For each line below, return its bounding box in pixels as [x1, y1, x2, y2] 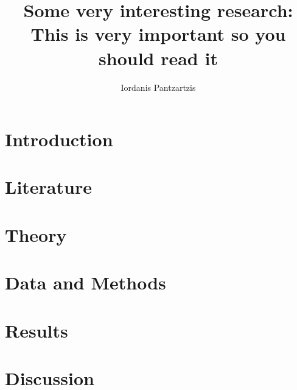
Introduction [5, 127, 113, 152]
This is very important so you [30, 21, 286, 46]
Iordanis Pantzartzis [121, 80, 196, 93]
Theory [5, 222, 67, 247]
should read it [99, 45, 218, 70]
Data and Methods [5, 270, 166, 295]
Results [5, 317, 68, 342]
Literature [5, 174, 92, 199]
